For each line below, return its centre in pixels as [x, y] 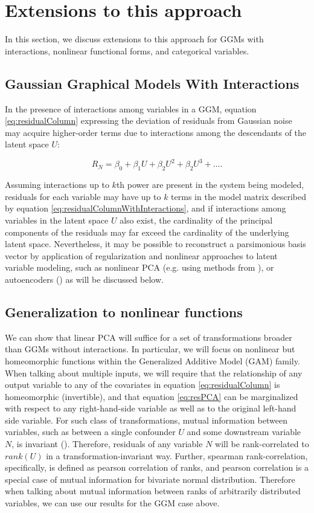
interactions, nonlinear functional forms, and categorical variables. [127, 50]
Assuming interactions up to [57, 185]
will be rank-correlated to [262, 444]
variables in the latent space [57, 220]
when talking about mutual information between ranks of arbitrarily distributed [153, 491]
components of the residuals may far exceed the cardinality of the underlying [147, 232]
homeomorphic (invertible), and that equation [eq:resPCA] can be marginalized [152, 396]
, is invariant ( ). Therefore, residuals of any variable [107, 444]
